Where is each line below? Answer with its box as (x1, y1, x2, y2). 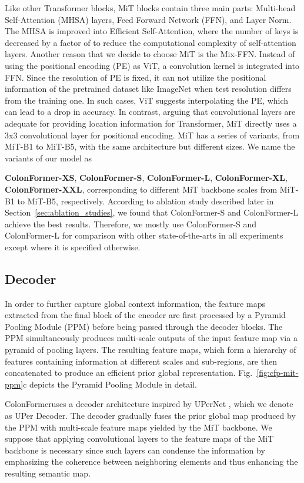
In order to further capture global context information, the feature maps (5, 297, 265, 309)
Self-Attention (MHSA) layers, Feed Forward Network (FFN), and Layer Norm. (5, 13, 292, 25)
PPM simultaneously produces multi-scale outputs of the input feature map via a (5, 332, 298, 344)
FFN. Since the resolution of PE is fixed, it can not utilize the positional (5, 71, 266, 83)
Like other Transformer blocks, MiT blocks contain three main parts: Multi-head (5, 2, 296, 14)
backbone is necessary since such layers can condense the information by (5, 444, 265, 456)
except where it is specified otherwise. (5, 240, 141, 253)
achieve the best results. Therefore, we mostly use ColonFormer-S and (5, 217, 257, 230)
